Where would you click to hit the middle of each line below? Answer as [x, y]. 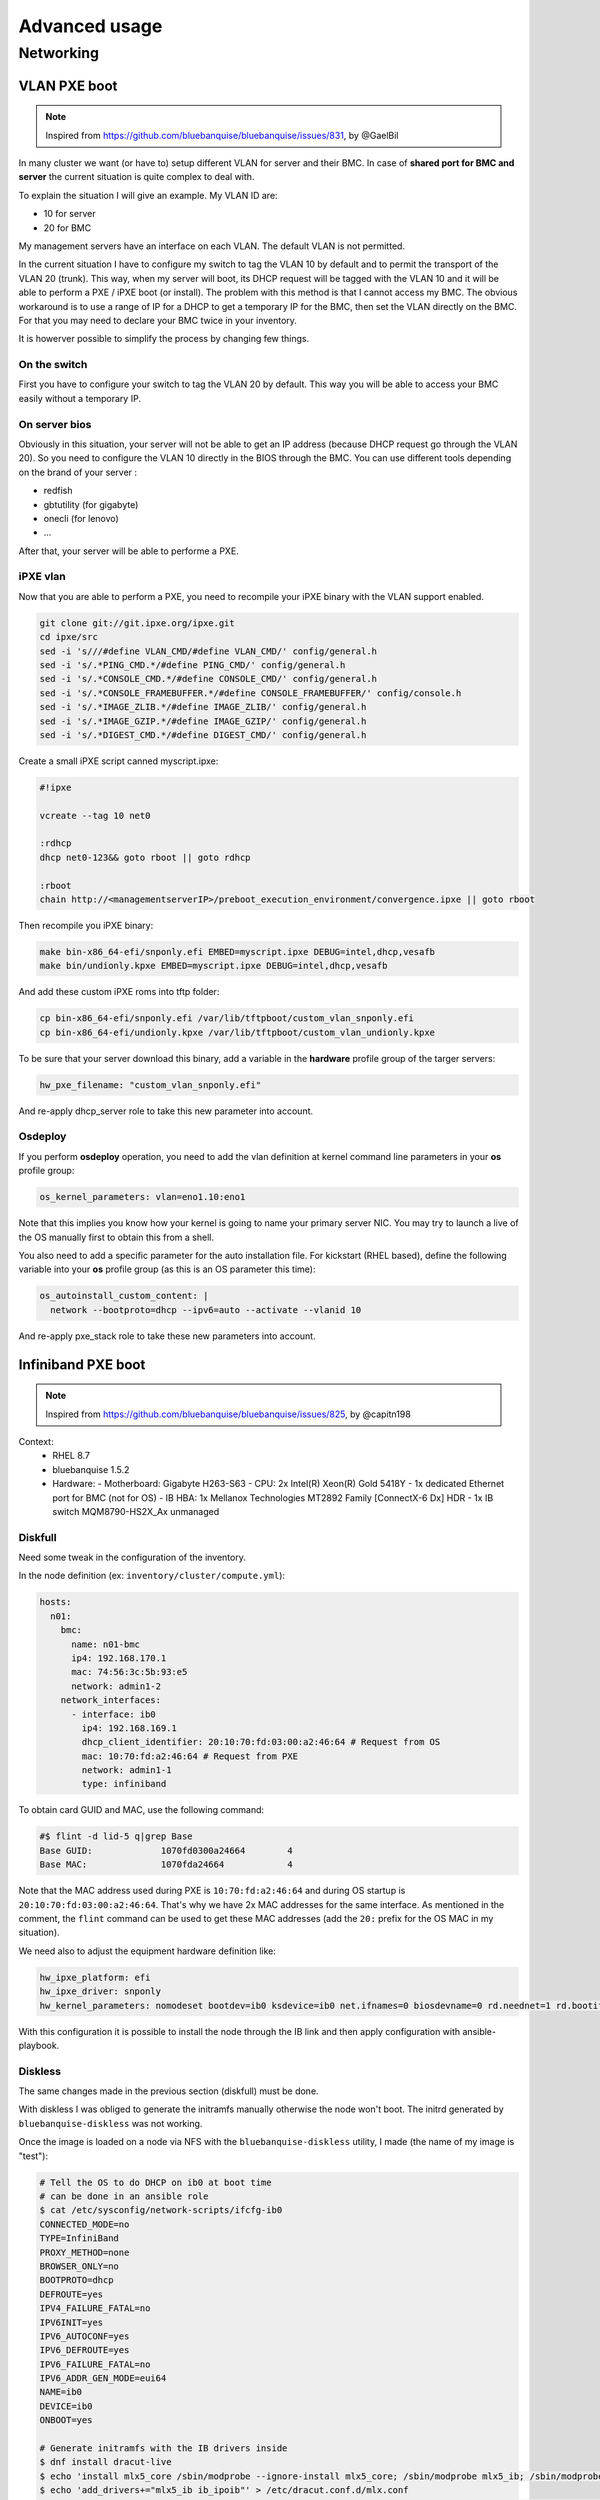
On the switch [53, 365]
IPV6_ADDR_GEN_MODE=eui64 [103, 2378]
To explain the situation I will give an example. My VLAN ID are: [148, 195]
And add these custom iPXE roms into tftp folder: [119, 992]
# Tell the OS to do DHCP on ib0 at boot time [155, 2182]
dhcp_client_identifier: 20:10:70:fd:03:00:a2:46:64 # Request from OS [261, 1742]
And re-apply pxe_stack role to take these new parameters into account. [167, 1336]
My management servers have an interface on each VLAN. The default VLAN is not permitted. [211, 246]
